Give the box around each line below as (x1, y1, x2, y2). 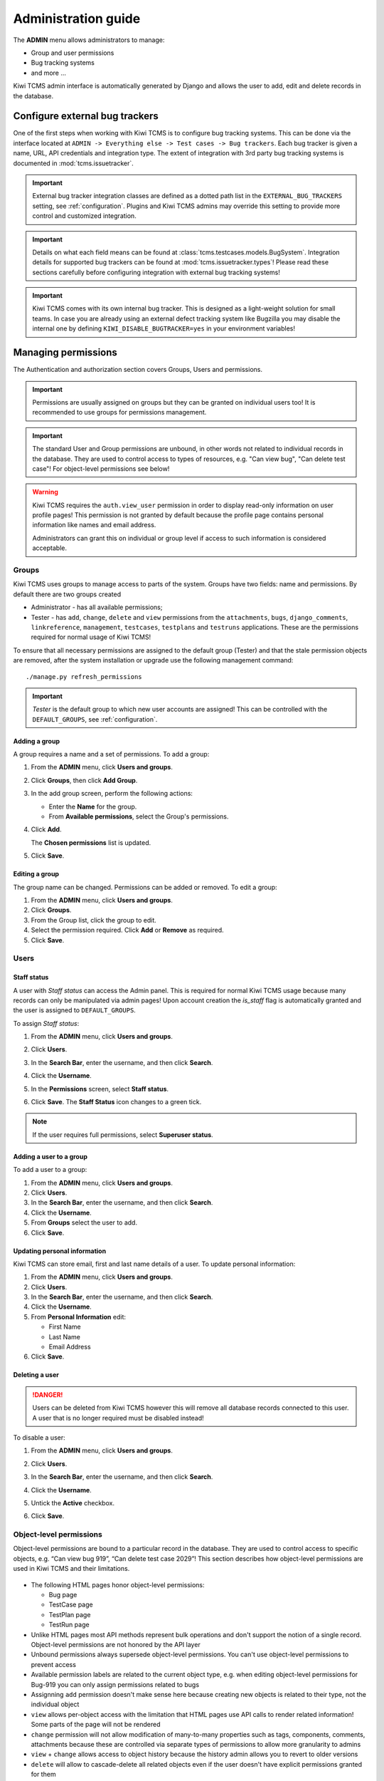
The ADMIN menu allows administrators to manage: (13, 36, 165, 44)
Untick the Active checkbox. (31, 1498, 115, 1507)
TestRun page (48, 1621, 90, 1629)
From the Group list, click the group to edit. (31, 915, 156, 924)
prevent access (31, 1660, 76, 1668)
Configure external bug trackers (13, 110, 159, 123)
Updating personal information (13, 1247, 107, 1255)
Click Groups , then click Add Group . (31, 776, 138, 784)
